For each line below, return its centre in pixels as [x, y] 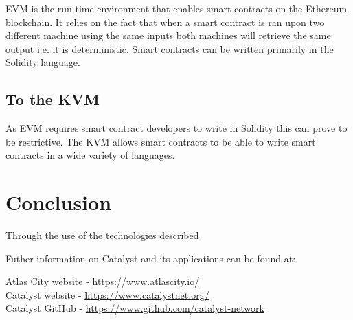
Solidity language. [43, 62]
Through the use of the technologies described [102, 235]
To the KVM [53, 99]
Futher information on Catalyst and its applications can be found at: [151, 258]
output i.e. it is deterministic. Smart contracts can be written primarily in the [170, 48]
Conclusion [59, 202]
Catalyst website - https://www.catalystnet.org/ [107, 294]
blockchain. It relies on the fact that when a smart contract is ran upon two [165, 22]
